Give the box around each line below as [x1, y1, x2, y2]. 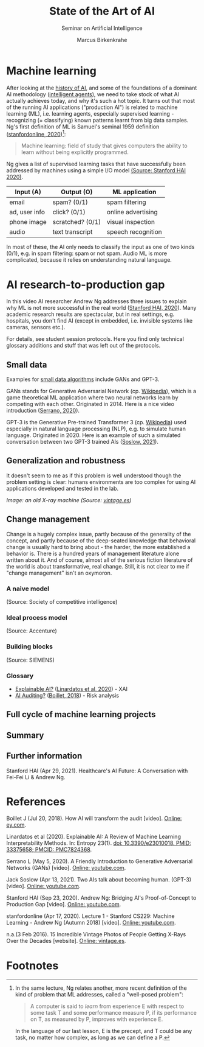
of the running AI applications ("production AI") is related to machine [6, 103, 178, 111]
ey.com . [6, 821, 26, 828]
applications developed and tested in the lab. [6, 485, 119, 492]
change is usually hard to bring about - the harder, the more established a [6, 543, 191, 550]
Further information [6, 751, 83, 762]
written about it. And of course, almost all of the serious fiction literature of [6, 556, 193, 564]
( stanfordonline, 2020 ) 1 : [6, 129, 66, 138]
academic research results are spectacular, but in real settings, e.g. [6, 310, 175, 318]
